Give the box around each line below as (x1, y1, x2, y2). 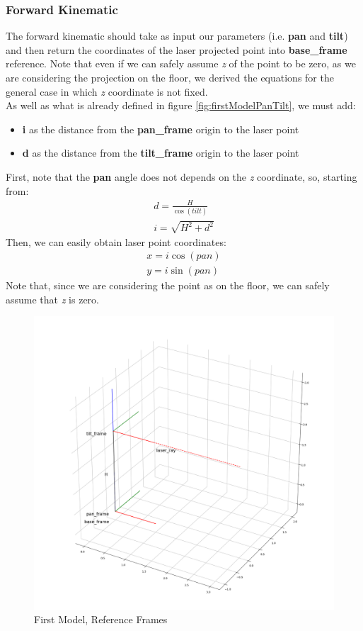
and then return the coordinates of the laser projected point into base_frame (6, 42, 347, 57)
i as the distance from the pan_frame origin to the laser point (22, 121, 299, 136)
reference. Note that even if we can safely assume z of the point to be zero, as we (6, 56, 356, 71)
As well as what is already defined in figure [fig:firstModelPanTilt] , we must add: (6, 98, 356, 113)
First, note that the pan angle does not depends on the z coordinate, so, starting (6, 169, 357, 184)
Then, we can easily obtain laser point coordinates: (6, 234, 226, 249)
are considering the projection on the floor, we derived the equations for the (6, 70, 334, 84)
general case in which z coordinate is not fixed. (6, 84, 208, 99)
